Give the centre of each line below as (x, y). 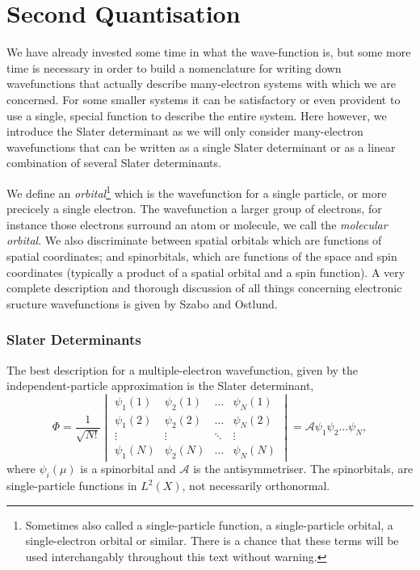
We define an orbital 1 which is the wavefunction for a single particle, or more (197, 191)
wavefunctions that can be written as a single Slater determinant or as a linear (201, 147)
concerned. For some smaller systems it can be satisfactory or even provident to (204, 99)
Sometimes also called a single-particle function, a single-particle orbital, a (209, 524)
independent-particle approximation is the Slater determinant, (160, 386)
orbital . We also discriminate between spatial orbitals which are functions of (194, 240)
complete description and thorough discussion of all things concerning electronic (204, 288)
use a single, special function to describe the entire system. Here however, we (197, 115)
